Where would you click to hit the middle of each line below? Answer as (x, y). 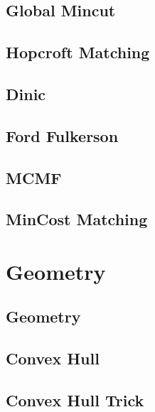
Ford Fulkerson (62, 135)
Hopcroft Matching (78, 52)
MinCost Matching (77, 219)
